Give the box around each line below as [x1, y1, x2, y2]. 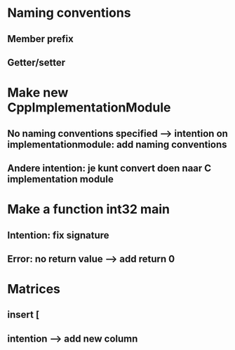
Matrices [7, 281, 61, 297]
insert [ [7, 309, 40, 321]
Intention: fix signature [7, 229, 110, 241]
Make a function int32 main [7, 201, 170, 217]
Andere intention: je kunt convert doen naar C [7, 162, 212, 174]
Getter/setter [7, 56, 66, 68]
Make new [7, 85, 69, 101]
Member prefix [7, 33, 74, 45]
